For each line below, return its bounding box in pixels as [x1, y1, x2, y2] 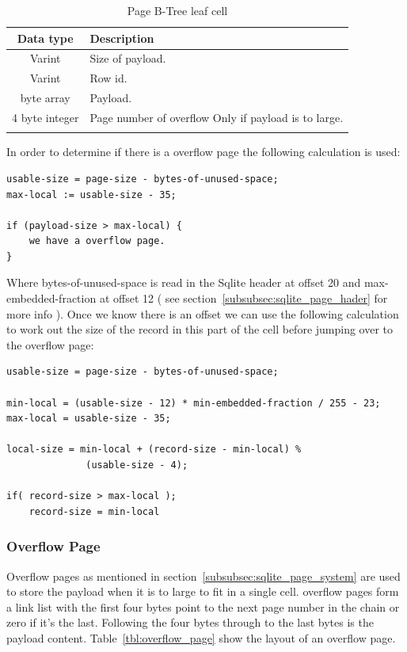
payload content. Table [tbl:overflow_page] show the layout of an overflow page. [6, 629, 396, 646]
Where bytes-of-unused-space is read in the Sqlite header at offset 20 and [6, 274, 361, 291]
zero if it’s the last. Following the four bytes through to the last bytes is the [6, 614, 374, 631]
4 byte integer [12, 109, 79, 125]
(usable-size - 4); [86, 459, 188, 471]
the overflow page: [6, 336, 94, 353]
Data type [17, 29, 74, 46]
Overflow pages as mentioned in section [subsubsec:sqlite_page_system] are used [6, 567, 401, 584]
